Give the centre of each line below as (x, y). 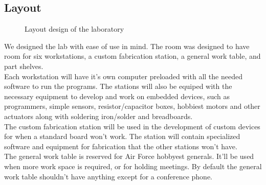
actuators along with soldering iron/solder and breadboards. (98, 116)
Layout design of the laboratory (74, 29)
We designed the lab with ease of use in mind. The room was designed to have (127, 46)
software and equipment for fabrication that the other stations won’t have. (121, 146)
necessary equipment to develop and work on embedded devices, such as (117, 96)
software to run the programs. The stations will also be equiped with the (118, 86)
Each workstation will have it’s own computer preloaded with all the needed (123, 76)
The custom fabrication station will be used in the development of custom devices (132, 126)
